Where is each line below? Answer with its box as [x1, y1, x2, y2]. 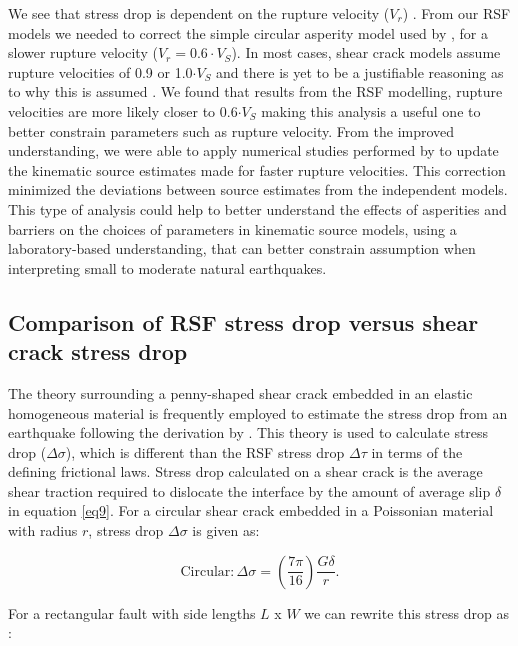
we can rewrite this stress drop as [304, 602, 509, 623]
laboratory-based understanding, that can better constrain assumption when [8, 238, 476, 259]
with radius [8, 520, 78, 541]
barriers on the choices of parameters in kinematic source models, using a [8, 218, 457, 239]
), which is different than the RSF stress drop [65, 441, 345, 462]
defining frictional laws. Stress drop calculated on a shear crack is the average [8, 461, 483, 482]
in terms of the [371, 441, 463, 462]
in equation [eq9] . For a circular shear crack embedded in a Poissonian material [8, 500, 494, 521]
